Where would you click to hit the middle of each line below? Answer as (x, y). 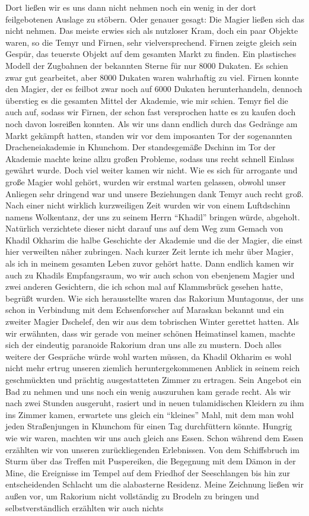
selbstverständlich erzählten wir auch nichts (85, 507)
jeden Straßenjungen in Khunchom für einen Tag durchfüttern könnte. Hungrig (149, 426)
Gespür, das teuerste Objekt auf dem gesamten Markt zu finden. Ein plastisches (151, 54)
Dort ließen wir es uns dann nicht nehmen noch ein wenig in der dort (131, 7)
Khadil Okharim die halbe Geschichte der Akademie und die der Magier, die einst (154, 240)
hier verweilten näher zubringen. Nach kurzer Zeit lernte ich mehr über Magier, (149, 251)
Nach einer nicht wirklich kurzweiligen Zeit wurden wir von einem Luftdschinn (148, 205)
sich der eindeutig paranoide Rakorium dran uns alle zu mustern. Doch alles (144, 345)
